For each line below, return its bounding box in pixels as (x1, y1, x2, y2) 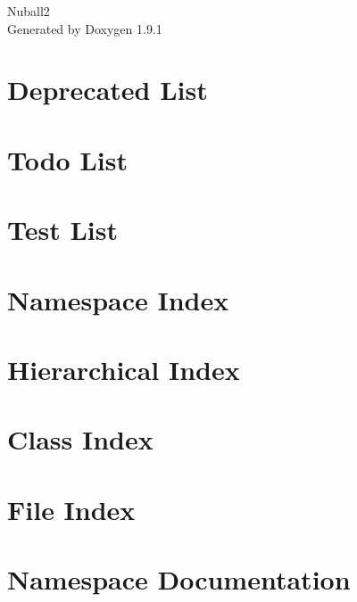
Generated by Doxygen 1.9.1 (7, 19, 162, 37)
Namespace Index (7, 281, 229, 317)
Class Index (7, 421, 154, 458)
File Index (7, 491, 136, 527)
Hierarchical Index (7, 350, 240, 387)
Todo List (7, 141, 128, 177)
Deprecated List (7, 71, 208, 108)
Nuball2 (7, 2, 50, 20)
